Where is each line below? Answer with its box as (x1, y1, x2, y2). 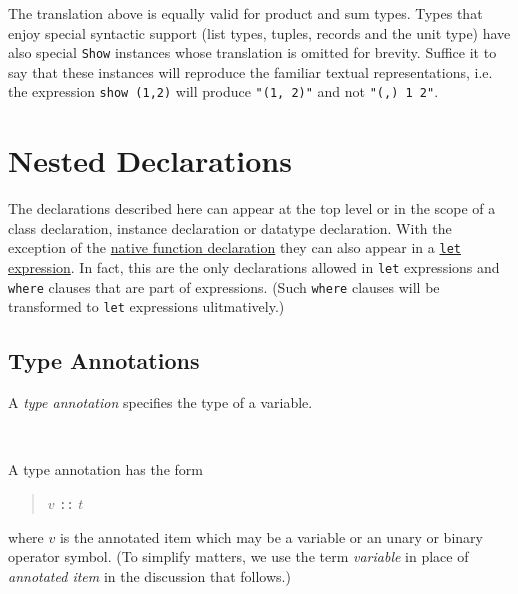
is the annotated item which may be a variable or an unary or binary (59, 526, 483, 547)
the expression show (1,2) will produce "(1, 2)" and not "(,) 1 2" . (8, 81, 439, 102)
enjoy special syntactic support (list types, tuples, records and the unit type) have (8, 22, 511, 43)
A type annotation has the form (8, 459, 203, 480)
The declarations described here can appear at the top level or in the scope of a (8, 198, 496, 219)
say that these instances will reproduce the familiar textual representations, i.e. (8, 61, 493, 82)
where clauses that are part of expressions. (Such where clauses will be (8, 276, 440, 297)
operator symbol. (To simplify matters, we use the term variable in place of (8, 546, 469, 567)
